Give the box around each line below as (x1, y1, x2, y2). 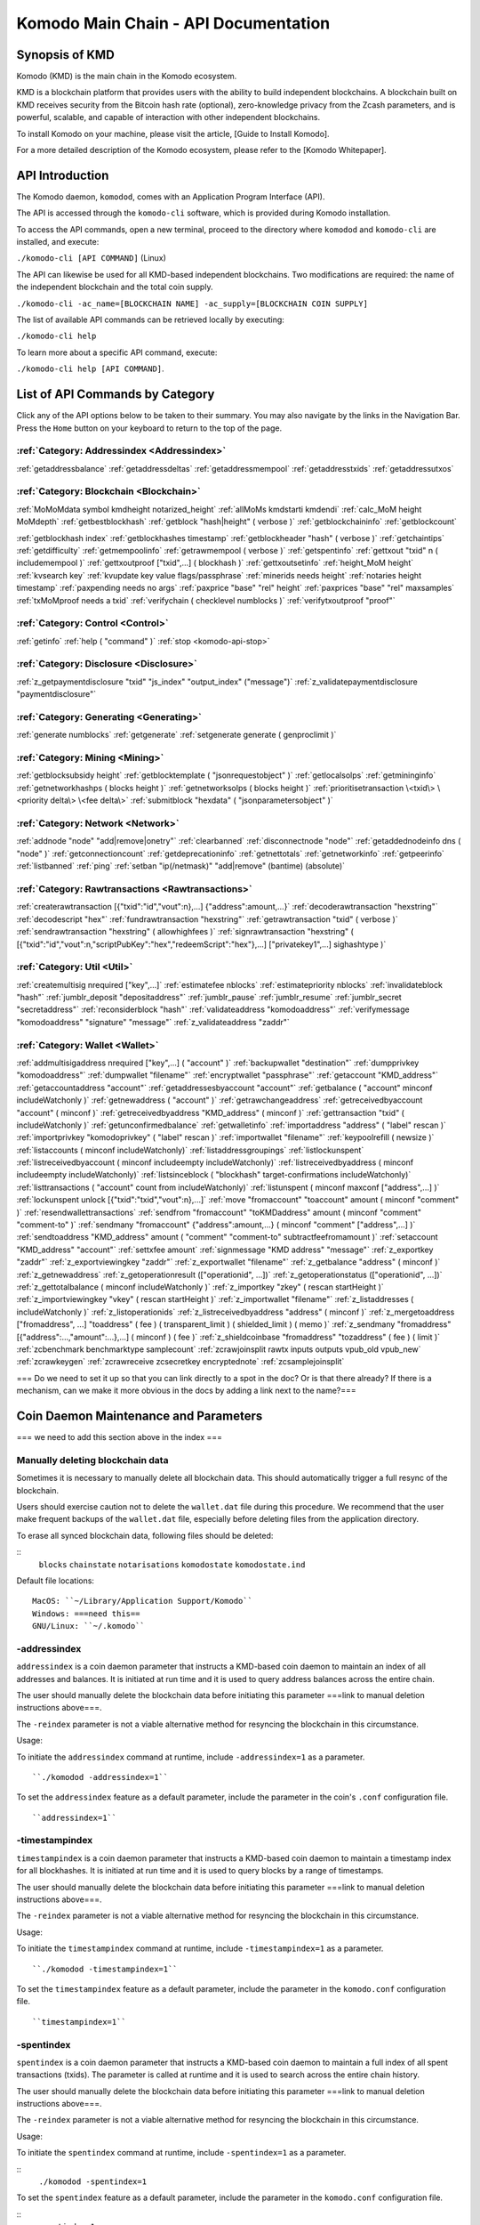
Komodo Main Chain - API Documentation (16, 13, 331, 33)
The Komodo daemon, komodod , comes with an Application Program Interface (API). (16, 191, 325, 202)
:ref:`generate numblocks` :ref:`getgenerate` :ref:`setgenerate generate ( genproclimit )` (16, 730, 337, 740)
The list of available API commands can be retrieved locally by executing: (16, 314, 284, 325)
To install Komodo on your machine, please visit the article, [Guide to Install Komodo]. (16, 128, 330, 139)
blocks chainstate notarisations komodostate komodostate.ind (38, 1559, 306, 1570)
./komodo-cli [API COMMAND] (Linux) (16, 253, 166, 263)
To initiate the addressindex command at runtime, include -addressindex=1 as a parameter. (16, 1752, 365, 1762)
